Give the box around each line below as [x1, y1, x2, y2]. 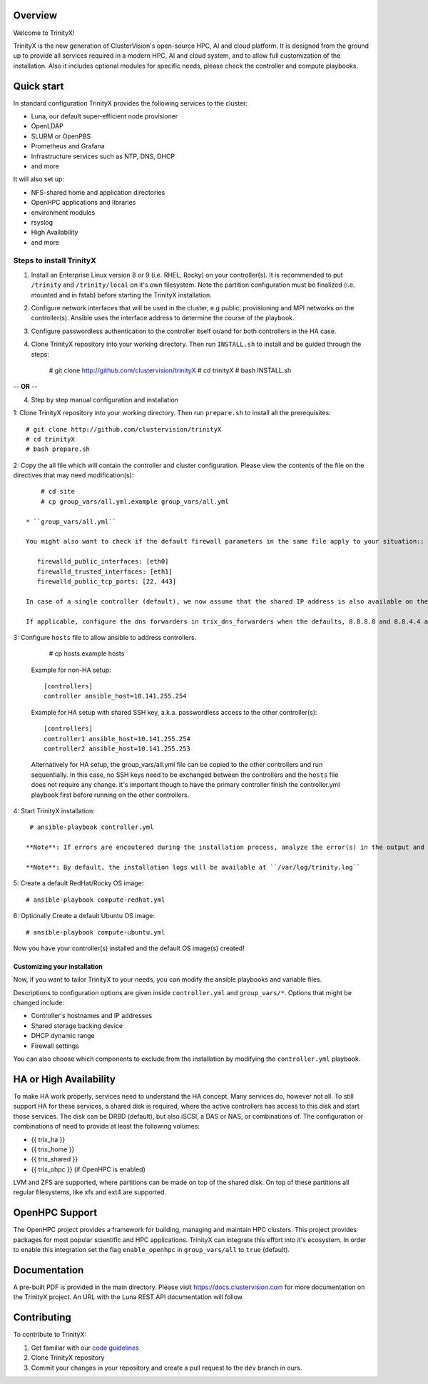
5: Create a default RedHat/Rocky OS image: [13, 879, 144, 887]
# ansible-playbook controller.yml [29, 823, 154, 831]
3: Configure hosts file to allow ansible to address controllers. [13, 633, 197, 641]
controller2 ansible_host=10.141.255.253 [44, 745, 190, 753]
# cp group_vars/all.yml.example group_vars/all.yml [40, 497, 230, 506]
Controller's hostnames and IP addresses [31, 1012, 153, 1020]
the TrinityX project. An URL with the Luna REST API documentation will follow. [13, 1293, 244, 1301]
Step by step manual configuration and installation [31, 395, 178, 404]
